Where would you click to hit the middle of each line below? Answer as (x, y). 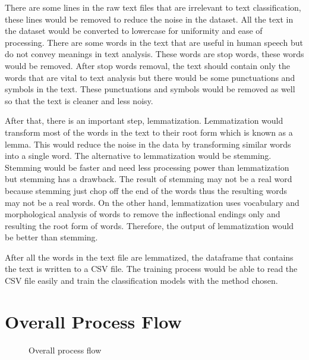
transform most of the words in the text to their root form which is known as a (149, 132)
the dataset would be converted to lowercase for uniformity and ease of (134, 31)
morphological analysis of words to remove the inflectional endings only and (143, 214)
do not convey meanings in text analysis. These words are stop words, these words (154, 54)
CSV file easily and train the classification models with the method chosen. (141, 281)
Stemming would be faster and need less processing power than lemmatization (147, 167)
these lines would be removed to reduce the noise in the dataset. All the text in (149, 19)
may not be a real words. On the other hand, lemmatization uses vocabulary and (152, 202)
